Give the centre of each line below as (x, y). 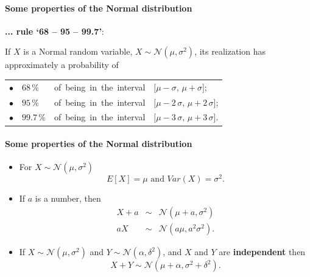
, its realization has (230, 51)
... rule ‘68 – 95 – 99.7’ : (55, 31)
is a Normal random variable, (78, 51)
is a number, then (68, 198)
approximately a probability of (62, 65)
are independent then (262, 252)
